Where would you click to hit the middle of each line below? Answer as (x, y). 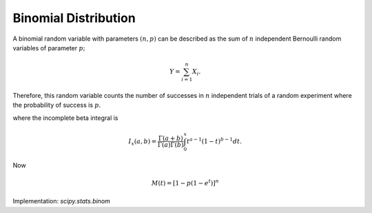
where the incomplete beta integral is (65, 118)
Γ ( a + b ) (170, 139)
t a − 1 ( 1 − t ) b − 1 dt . (214, 141)
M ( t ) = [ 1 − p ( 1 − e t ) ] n (185, 182)
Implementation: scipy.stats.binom (61, 201)
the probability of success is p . (57, 105)
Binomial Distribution (74, 18)
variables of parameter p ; (49, 48)
